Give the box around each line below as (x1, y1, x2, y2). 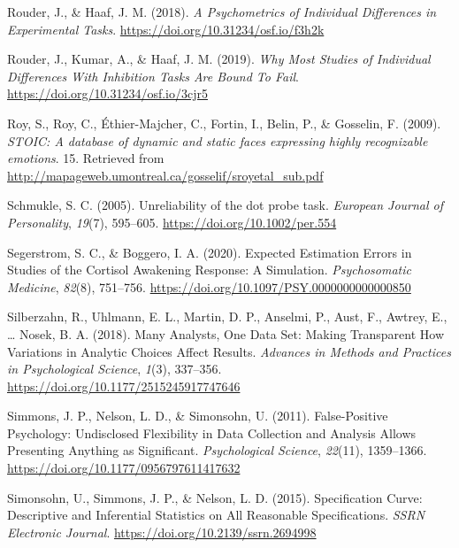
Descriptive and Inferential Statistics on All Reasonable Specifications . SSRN (7, 506, 425, 524)
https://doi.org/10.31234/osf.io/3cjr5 (7, 84, 208, 103)
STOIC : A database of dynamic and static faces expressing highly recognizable (7, 131, 428, 150)
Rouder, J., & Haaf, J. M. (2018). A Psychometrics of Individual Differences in (7, 3, 437, 20)
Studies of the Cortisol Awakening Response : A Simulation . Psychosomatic (7, 260, 411, 279)
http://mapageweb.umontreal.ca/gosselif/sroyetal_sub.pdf (7, 166, 324, 184)
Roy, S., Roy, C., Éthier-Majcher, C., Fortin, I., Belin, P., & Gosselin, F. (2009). (7, 113, 441, 132)
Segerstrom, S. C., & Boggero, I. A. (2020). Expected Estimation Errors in (7, 243, 412, 261)
